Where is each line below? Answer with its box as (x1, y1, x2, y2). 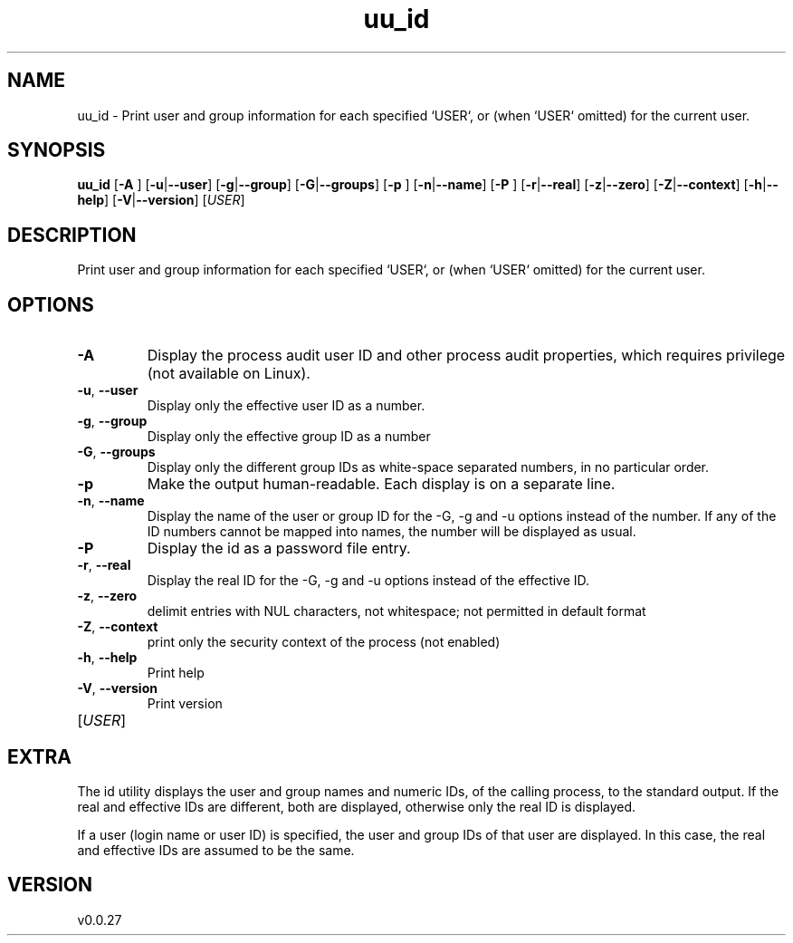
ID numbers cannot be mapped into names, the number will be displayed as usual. (147, 524, 636, 540)
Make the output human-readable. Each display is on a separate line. (147, 475, 616, 494)
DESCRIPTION (7, 223, 137, 246)
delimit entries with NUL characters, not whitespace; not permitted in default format (147, 603, 646, 620)
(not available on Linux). (147, 364, 311, 383)
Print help (147, 665, 205, 681)
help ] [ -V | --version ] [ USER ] (77, 192, 245, 208)
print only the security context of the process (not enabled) (147, 634, 501, 650)
